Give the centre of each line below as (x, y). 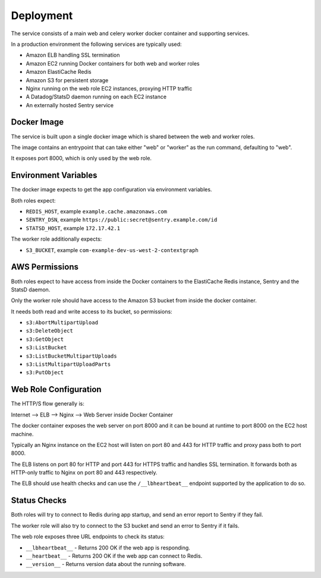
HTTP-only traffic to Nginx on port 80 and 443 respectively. (84, 473)
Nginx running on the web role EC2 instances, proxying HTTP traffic (109, 88)
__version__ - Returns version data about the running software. (106, 564)
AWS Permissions (45, 267)
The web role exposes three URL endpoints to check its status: (88, 537)
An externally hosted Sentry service (70, 105)
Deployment (42, 15)
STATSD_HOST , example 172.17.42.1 (73, 228)
